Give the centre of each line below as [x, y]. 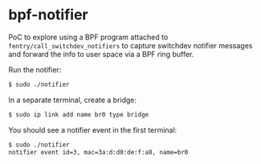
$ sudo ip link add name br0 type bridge [79, 114]
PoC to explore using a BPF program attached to [88, 37]
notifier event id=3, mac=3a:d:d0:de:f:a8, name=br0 [98, 152]
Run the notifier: [35, 69]
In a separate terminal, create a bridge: [73, 100]
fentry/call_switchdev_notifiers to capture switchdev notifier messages [130, 45]
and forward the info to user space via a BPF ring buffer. [101, 54]
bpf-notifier [48, 15]
